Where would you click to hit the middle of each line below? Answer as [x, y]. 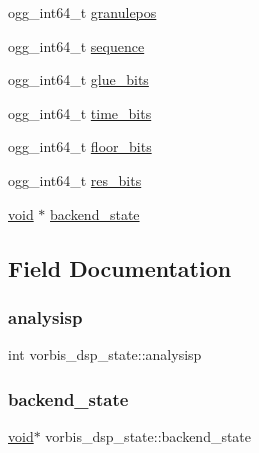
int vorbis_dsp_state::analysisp [105, 354]
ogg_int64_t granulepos [82, 12]
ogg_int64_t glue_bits [78, 79]
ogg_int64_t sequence [76, 45]
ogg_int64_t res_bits [75, 179]
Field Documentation [120, 267]
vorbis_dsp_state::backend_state [148, 435]
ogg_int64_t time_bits [80, 112]
